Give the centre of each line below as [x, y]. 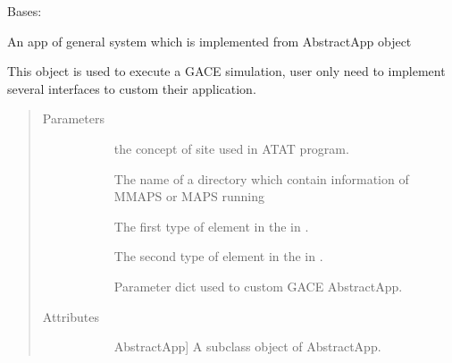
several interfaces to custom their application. [132, 88]
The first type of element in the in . [211, 226]
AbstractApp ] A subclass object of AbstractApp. [247, 346]
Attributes [71, 316]
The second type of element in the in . [218, 256]
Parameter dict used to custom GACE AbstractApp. [258, 286]
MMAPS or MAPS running [189, 196]
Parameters [73, 118]
